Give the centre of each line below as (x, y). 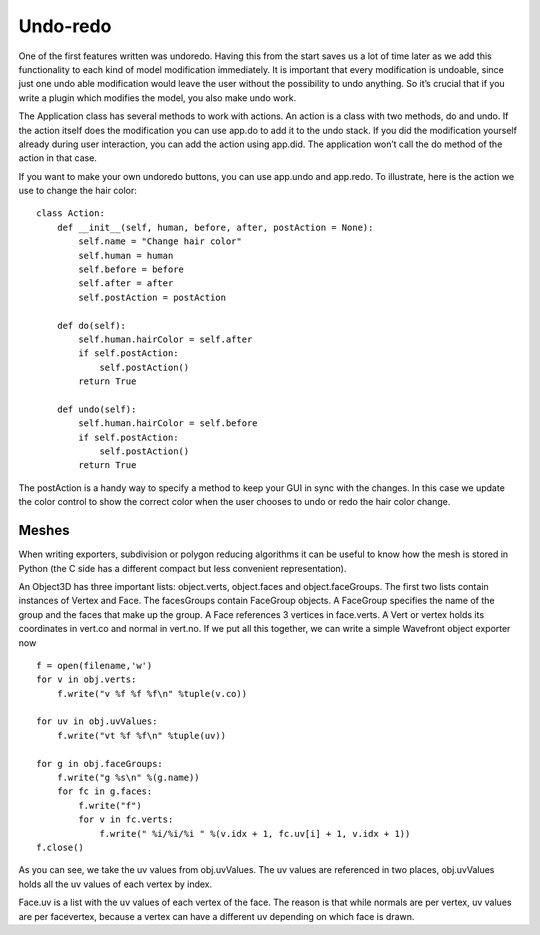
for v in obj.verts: (86, 679)
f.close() (60, 847)
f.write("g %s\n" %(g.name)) (128, 778)
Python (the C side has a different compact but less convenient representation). (182, 568)
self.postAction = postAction (152, 297)
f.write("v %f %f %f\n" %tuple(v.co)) (152, 693)
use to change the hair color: (77, 191)
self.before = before (131, 269)
